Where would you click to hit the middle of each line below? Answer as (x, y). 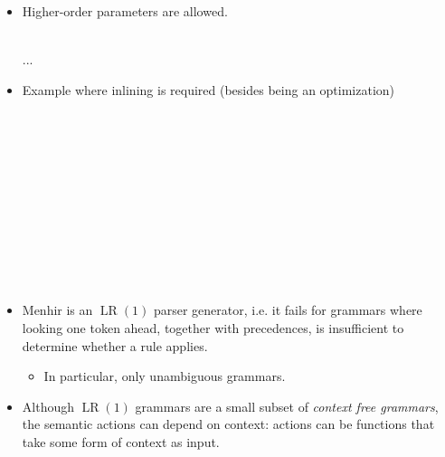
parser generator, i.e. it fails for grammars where (288, 310)
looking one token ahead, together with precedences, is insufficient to (213, 327)
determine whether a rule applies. (115, 345)
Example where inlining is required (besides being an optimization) (208, 89)
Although (48, 406)
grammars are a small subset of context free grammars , (287, 406)
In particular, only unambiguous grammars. (165, 376)
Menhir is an (57, 310)
